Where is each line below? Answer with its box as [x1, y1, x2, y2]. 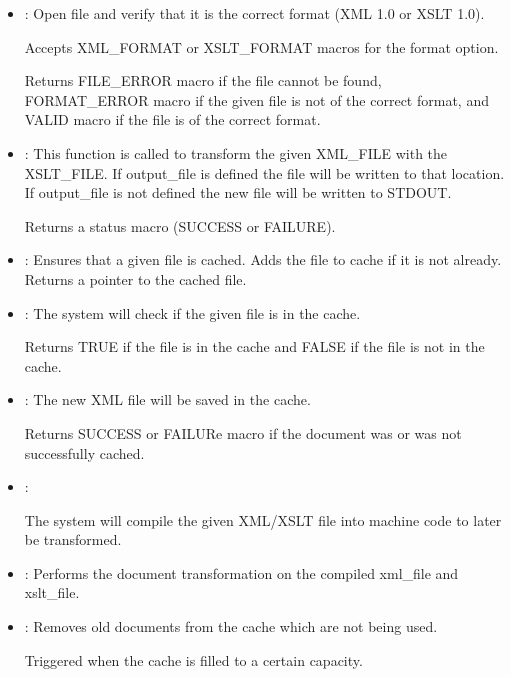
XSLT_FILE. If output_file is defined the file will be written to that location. [24, 162, 505, 183]
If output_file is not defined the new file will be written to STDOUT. [24, 182, 452, 203]
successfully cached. [24, 442, 145, 463]
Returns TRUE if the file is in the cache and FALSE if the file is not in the [24, 336, 485, 357]
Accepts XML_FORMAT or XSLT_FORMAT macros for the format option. [24, 36, 499, 57]
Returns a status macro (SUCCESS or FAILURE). [24, 215, 336, 236]
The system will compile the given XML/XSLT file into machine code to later [24, 509, 502, 530]
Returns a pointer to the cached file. [24, 268, 247, 289]
